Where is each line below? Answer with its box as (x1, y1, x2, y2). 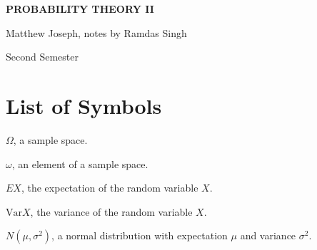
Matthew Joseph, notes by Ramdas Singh (6, 25, 187, 40)
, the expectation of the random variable (21, 180, 198, 195)
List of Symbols (6, 90, 162, 120)
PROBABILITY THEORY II (6, 1, 154, 16)
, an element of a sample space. (11, 156, 149, 171)
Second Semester (6, 49, 79, 64)
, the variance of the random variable (30, 204, 193, 219)
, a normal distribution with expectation (51, 228, 228, 243)
